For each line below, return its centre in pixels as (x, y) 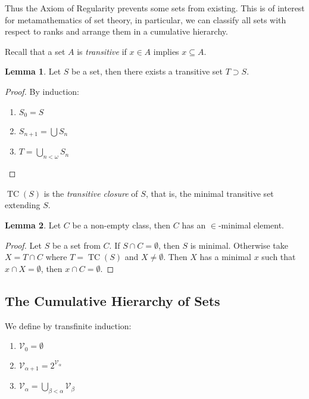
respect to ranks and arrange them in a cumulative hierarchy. (116, 31)
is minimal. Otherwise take (239, 245)
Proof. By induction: (42, 91)
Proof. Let (23, 245)
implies (166, 51)
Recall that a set (35, 51)
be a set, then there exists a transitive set (147, 71)
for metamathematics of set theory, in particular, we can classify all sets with (146, 19)
